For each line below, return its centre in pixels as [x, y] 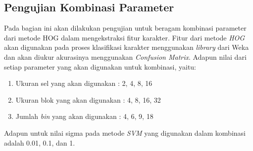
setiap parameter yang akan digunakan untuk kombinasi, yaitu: [100, 66]
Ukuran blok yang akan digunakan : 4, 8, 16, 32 [88, 99]
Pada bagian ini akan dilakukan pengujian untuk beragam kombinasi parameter [125, 28]
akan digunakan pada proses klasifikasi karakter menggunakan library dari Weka [126, 47]
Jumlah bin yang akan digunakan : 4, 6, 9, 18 [84, 116]
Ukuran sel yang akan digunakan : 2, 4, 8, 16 [84, 83]
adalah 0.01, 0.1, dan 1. [40, 142]
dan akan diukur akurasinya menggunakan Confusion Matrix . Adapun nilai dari [125, 57]
